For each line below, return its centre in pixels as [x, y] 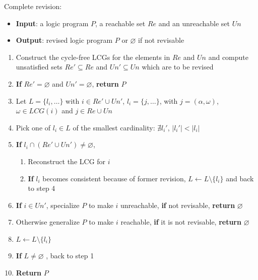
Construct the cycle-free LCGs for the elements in [93, 57]
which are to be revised [178, 67]
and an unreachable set [194, 23]
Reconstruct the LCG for [67, 161]
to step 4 [42, 188]
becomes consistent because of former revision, [114, 178]
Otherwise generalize [48, 222]
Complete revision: [33, 6]
